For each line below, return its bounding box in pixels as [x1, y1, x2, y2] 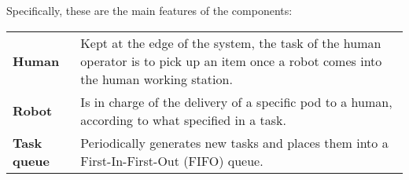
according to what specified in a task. [80, 110, 286, 129]
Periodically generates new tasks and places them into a [80, 133, 389, 152]
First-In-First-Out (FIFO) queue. [80, 151, 263, 170]
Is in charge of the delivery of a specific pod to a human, [80, 92, 392, 111]
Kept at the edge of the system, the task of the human [80, 33, 381, 52]
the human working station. [80, 69, 233, 88]
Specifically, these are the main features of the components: [6, 2, 293, 18]
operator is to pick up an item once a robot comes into [80, 51, 382, 70]
